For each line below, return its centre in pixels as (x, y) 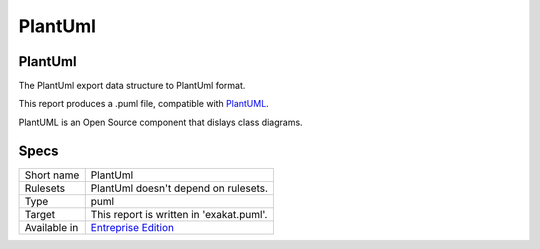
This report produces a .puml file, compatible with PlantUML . (143, 104)
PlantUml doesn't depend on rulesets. (179, 188)
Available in (51, 227)
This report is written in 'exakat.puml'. (179, 214)
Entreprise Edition (132, 227)
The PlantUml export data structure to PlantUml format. (132, 86)
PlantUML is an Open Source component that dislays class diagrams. (161, 122)
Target (40, 214)
